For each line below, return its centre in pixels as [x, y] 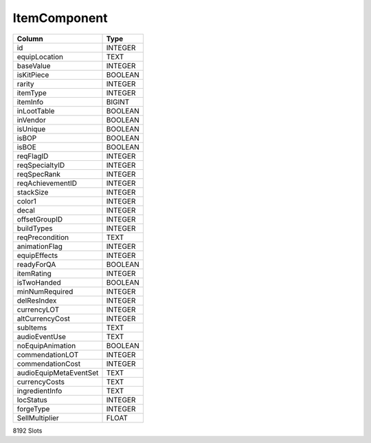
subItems [32, 327]
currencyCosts [41, 382]
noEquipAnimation [46, 345]
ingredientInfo [40, 391]
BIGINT [118, 102]
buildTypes [35, 228]
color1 [27, 201]
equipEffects [37, 255]
